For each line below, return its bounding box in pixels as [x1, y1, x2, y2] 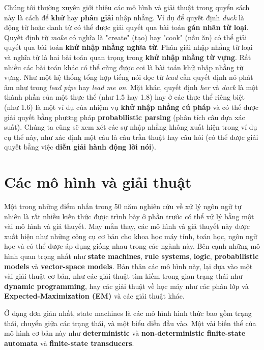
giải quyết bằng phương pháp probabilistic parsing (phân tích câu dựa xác [4, 111, 245, 122]
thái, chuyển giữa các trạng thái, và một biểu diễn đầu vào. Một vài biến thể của [4, 317, 256, 328]
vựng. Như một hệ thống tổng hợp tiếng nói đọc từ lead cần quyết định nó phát [4, 72, 253, 82]
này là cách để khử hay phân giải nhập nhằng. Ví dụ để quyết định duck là [4, 12, 245, 22]
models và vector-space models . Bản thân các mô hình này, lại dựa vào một [4, 260, 253, 271]
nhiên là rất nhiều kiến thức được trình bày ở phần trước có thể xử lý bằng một [4, 211, 254, 221]
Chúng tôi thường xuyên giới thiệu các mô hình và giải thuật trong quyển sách [4, 2, 250, 12]
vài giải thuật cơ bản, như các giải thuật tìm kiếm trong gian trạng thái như [4, 271, 243, 281]
